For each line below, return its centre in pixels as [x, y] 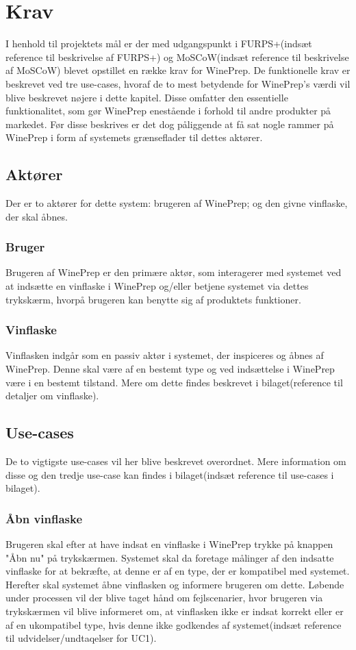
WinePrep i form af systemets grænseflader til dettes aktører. [134, 137]
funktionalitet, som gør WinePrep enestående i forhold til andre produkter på [168, 111]
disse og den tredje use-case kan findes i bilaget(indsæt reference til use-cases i [170, 474]
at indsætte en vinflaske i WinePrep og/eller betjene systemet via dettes [157, 286]
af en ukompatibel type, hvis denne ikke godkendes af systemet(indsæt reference [174, 624]
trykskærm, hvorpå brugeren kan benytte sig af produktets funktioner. [153, 299]
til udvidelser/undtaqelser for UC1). [81, 638]
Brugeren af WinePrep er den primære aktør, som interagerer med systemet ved [174, 272]
